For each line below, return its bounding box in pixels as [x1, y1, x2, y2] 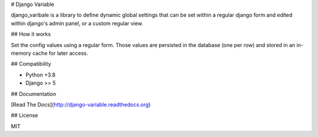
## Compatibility [11, 61, 51, 68]
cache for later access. [32, 49, 88, 56]
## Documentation [11, 90, 57, 97]
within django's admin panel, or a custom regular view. [11, 19, 144, 26]
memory [11, 49, 32, 56]
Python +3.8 [25, 71, 56, 78]
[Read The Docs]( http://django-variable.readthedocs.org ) [11, 101, 151, 108]
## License [11, 112, 38, 119]
